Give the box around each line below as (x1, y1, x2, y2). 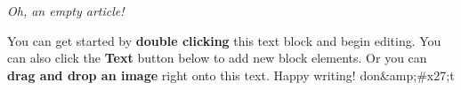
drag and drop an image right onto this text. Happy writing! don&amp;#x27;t (7, 65, 455, 84)
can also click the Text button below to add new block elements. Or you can (7, 49, 427, 67)
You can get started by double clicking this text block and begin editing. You (7, 31, 441, 49)
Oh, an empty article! (7, 2, 125, 19)
